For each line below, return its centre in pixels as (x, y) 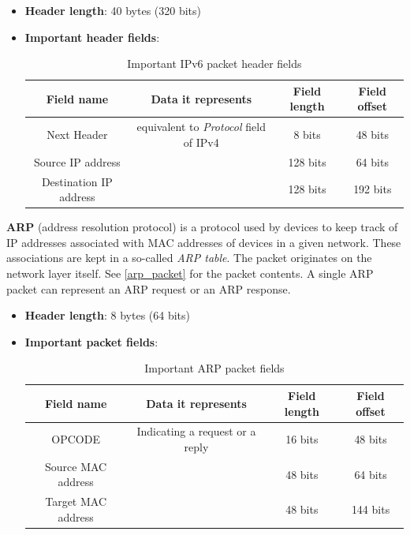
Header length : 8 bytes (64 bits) (108, 315)
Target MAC (76, 501)
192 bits (373, 189)
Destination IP (77, 181)
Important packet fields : (91, 341)
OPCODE (76, 439)
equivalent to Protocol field (201, 127)
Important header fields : (92, 37)
